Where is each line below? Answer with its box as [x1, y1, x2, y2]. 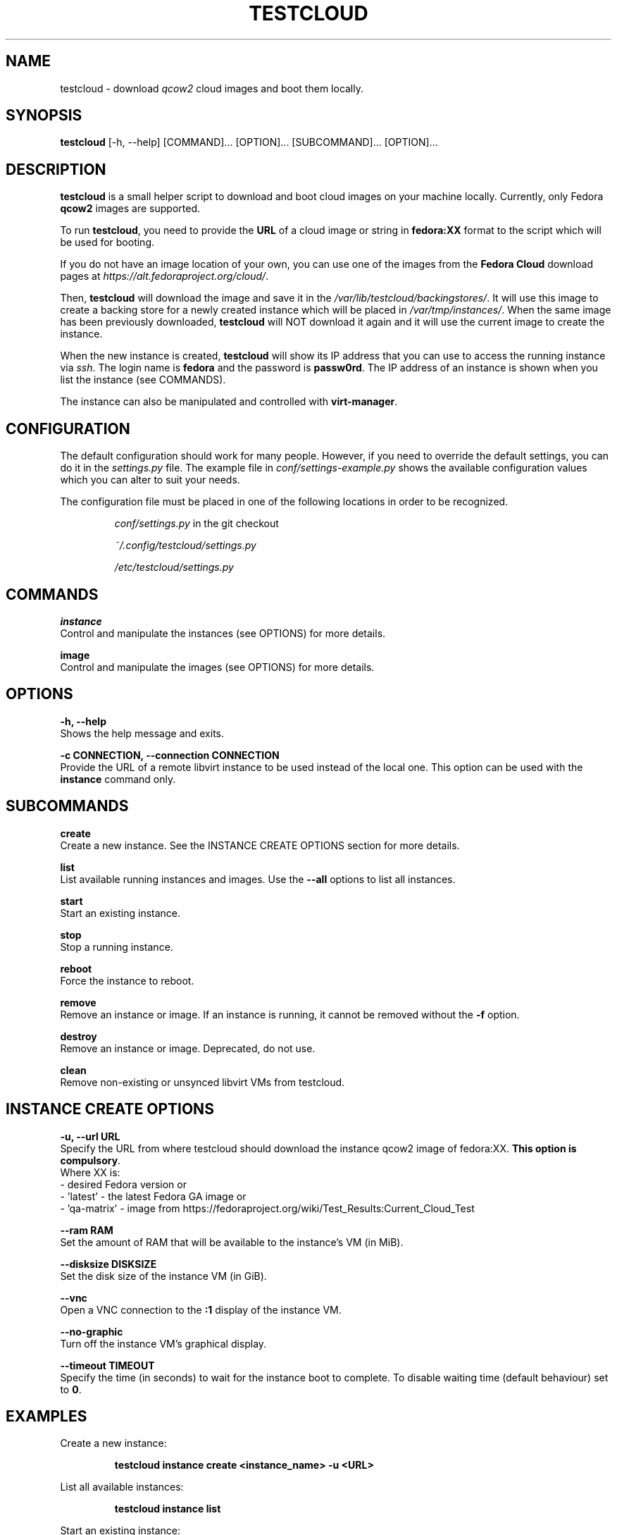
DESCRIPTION [6, 160, 106, 178]
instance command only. [60, 772, 176, 785]
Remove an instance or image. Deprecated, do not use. [60, 1042, 316, 1054]
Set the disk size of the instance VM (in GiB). [60, 1269, 267, 1282]
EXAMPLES [6, 1407, 87, 1425]
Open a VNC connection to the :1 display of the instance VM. [60, 1303, 342, 1316]
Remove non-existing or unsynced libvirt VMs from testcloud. [60, 1075, 345, 1088]
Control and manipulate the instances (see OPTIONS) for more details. [60, 627, 386, 639]
